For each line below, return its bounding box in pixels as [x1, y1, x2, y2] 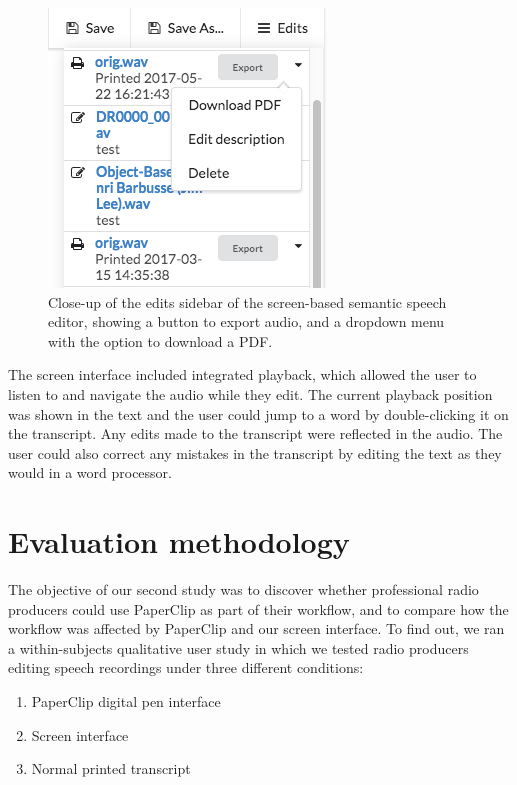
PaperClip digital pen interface [31, 691, 221, 712]
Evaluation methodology [8, 521, 350, 562]
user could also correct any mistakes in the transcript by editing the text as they [8, 442, 502, 463]
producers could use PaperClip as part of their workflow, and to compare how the [8, 598, 509, 619]
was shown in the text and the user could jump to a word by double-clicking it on [8, 403, 509, 424]
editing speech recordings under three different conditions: [8, 657, 364, 678]
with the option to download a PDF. [48, 330, 273, 351]
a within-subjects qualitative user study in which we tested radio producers [8, 637, 469, 658]
